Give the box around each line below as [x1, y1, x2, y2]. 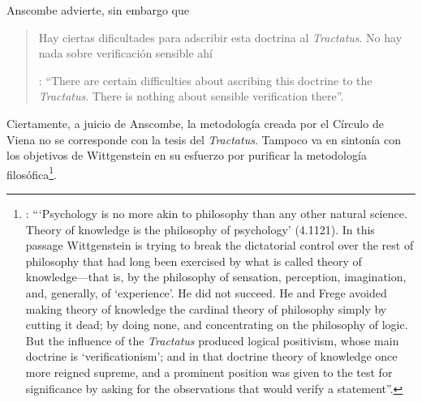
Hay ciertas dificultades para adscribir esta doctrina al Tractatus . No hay [38, 28, 403, 45]
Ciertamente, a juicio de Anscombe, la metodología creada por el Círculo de [6, 114, 384, 131]
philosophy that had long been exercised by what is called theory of [25, 252, 362, 269]
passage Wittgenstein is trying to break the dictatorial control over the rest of [25, 237, 414, 254]
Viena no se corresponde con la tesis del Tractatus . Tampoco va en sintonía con [6, 130, 402, 148]
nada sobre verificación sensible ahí [38, 45, 213, 62]
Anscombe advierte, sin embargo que [6, 2, 189, 18]
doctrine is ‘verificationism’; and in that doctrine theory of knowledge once [25, 348, 398, 365]
